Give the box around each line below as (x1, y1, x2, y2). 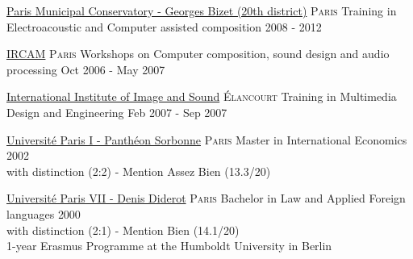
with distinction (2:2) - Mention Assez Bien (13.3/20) (6, 162, 271, 179)
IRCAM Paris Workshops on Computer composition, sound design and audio (6, 45, 390, 62)
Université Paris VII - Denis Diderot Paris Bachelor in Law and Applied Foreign (6, 190, 406, 207)
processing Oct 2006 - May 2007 (6, 61, 165, 77)
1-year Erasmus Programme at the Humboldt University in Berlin (6, 237, 332, 254)
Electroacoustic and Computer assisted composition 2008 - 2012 (6, 18, 322, 35)
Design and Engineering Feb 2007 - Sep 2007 (6, 103, 227, 120)
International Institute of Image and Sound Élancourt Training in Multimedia (6, 88, 397, 105)
